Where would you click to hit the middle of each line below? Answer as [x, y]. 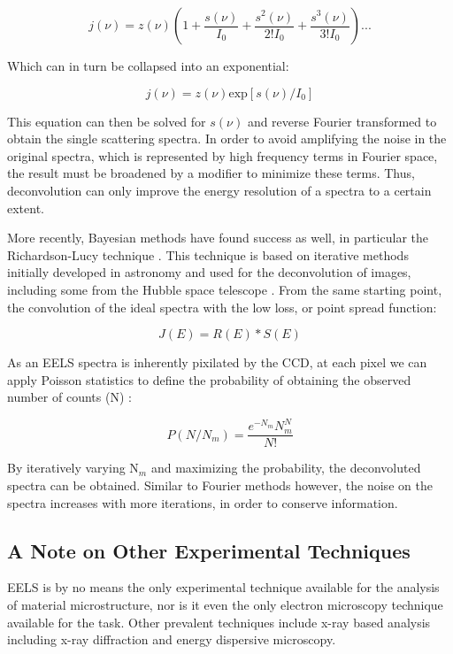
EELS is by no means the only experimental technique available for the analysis [223, 587]
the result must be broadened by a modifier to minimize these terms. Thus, [211, 173]
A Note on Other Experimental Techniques [209, 550]
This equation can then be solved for [107, 121]
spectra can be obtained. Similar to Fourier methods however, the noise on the [220, 485]
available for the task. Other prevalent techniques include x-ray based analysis [219, 622]
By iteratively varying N [73, 468]
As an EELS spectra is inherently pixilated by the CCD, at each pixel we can [217, 362]
